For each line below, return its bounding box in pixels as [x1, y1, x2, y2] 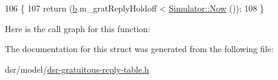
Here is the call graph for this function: [5, 22, 151, 35]
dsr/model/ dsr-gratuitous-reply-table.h [5, 62, 149, 75]
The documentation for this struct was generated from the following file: [5, 42, 274, 55]
